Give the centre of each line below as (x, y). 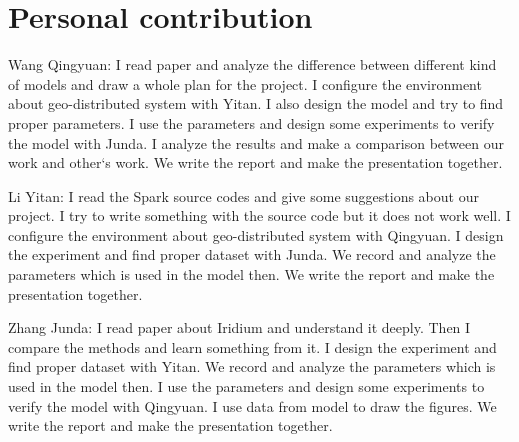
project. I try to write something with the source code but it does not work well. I (259, 215)
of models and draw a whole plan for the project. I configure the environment (245, 83)
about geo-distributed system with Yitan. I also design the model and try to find (256, 103)
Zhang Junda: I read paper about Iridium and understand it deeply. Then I (239, 327)
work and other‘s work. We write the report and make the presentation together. (255, 162)
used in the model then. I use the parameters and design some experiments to (246, 386)
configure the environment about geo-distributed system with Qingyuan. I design (256, 234)
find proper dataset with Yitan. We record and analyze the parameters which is (252, 366)
